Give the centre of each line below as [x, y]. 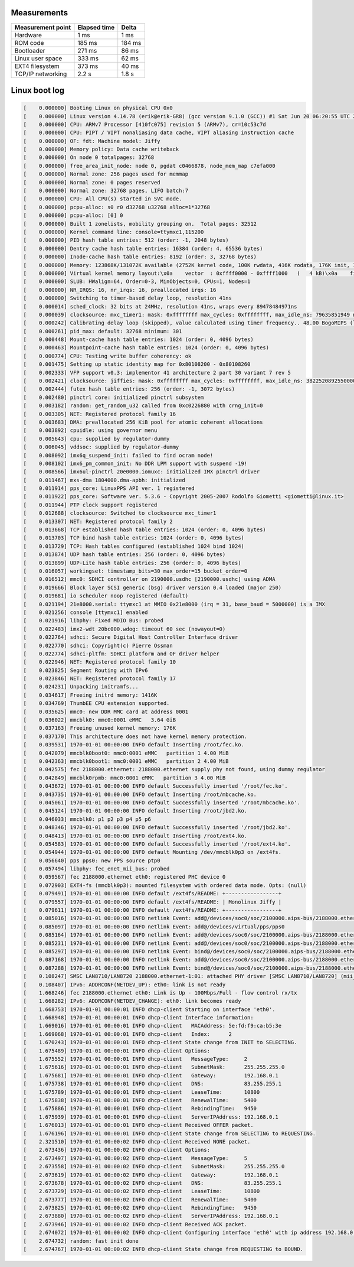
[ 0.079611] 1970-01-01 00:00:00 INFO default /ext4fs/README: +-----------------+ [153, 910]
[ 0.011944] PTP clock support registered [90, 505]
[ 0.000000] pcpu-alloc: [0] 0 [73, 215]
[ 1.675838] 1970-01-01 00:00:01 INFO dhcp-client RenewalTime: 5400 [140, 1100]
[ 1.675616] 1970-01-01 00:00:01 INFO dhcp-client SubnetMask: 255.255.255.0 [154, 1067]
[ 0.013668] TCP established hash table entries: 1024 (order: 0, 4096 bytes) [145, 530]
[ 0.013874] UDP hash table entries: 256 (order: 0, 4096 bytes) [124, 555]
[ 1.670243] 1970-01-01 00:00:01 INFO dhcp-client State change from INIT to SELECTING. [160, 1042]
